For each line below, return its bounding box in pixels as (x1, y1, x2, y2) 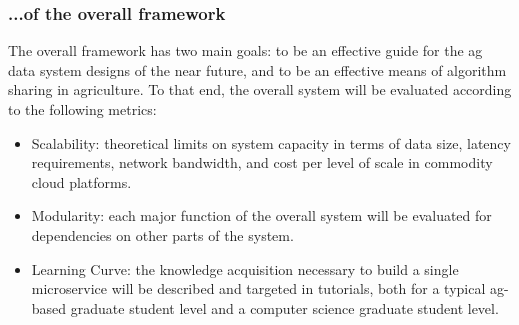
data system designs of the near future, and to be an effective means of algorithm (8, 59, 507, 80)
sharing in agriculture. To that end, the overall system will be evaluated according (8, 79, 512, 100)
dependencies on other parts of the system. (31, 224, 294, 245)
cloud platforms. (31, 171, 132, 192)
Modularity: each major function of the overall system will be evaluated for (31, 205, 492, 226)
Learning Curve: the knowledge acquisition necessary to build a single (31, 258, 459, 279)
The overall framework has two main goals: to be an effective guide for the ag (8, 40, 483, 61)
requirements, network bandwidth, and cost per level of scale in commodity (31, 152, 493, 173)
